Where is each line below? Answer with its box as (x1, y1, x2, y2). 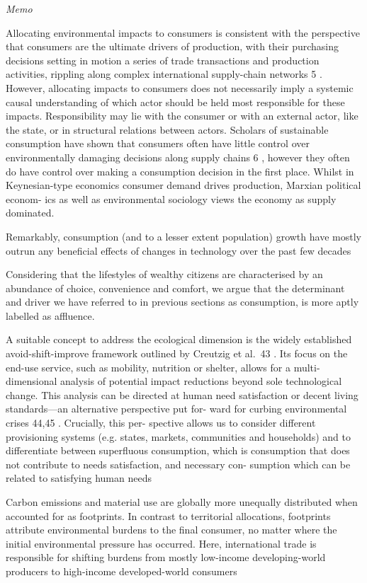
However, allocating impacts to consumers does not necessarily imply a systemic (6, 80, 354, 95)
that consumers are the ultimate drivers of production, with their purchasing (6, 39, 339, 54)
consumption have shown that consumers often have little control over (6, 136, 310, 151)
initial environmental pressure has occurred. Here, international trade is (6, 536, 317, 550)
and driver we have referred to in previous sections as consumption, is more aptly (6, 294, 359, 309)
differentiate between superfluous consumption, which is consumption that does (6, 443, 350, 458)
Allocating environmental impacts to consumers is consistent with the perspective (6, 25, 360, 40)
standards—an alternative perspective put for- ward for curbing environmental (6, 401, 347, 416)
